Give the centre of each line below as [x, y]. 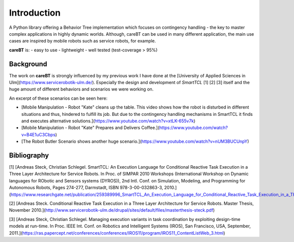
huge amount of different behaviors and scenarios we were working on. [81, 89]
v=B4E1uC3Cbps [38, 134]
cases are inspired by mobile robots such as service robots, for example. [83, 41]
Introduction [35, 13]
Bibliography [29, 155]
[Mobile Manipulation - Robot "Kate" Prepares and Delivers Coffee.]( [90, 128]
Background [28, 64]
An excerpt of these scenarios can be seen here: [58, 98]
